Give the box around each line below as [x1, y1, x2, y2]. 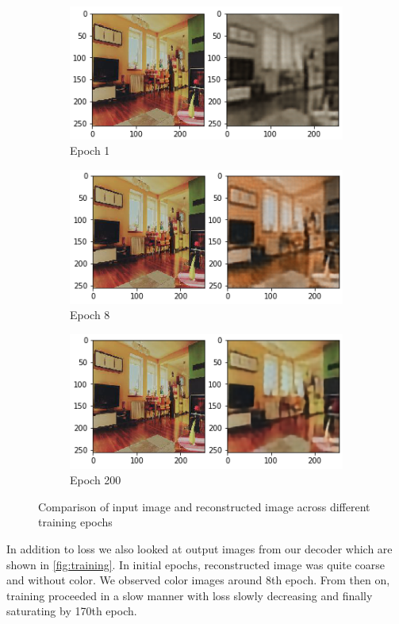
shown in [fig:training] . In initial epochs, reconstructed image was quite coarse [6, 556, 385, 572]
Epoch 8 [70, 306, 110, 323]
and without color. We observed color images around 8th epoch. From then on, [6, 572, 390, 588]
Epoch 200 [70, 472, 121, 488]
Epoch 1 [70, 142, 110, 159]
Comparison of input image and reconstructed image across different [38, 498, 370, 514]
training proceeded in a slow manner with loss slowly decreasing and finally [6, 587, 373, 603]
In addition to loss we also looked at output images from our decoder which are [6, 540, 393, 557]
